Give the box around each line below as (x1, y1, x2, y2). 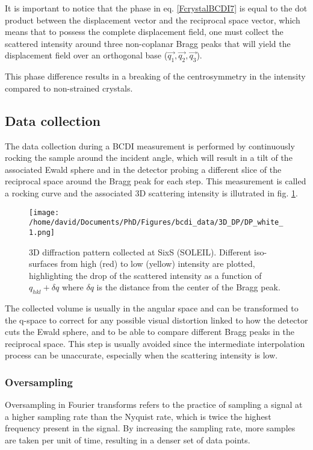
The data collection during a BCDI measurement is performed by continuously (5, 139, 295, 152)
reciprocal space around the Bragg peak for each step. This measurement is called (5, 175, 306, 187)
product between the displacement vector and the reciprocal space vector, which (5, 13, 300, 26)
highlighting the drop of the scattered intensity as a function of (29, 269, 262, 281)
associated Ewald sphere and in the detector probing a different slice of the (5, 163, 282, 175)
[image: (29, 208, 60, 217)
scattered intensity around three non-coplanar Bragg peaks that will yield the (5, 37, 291, 49)
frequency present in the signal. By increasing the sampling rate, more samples (5, 422, 296, 434)
